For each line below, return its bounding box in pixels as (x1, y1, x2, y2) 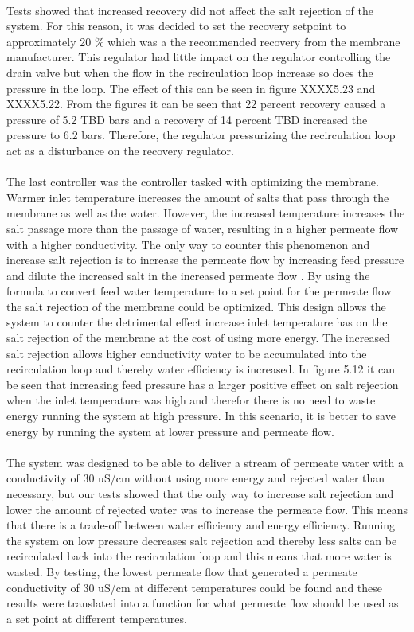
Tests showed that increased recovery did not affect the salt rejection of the (6, 2, 373, 18)
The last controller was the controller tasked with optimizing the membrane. (6, 174, 379, 190)
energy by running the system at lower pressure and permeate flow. (6, 423, 334, 439)
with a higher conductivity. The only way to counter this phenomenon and (6, 236, 370, 252)
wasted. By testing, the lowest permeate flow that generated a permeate (6, 563, 357, 579)
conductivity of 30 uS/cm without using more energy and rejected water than (6, 470, 385, 486)
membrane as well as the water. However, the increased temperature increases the (6, 205, 405, 221)
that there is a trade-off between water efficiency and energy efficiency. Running (6, 517, 396, 533)
